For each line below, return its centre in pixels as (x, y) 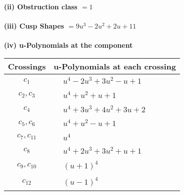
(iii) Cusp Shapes (34, 26)
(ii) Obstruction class (41, 6)
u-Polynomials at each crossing (115, 66)
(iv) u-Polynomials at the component (69, 45)
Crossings (27, 66)
